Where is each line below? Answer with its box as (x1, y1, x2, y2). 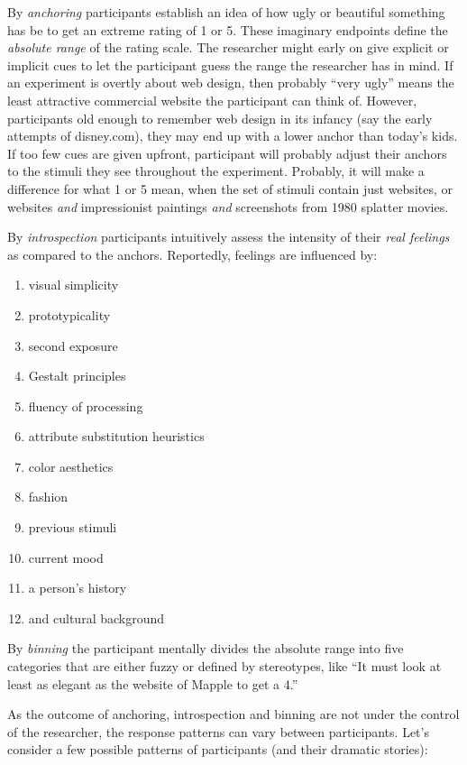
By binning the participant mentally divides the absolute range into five (7, 639, 404, 658)
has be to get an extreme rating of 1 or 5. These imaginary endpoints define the (7, 20, 448, 39)
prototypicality (28, 305, 111, 324)
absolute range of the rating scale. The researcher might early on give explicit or (7, 38, 449, 57)
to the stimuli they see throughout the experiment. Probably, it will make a (7, 161, 425, 180)
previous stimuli (28, 518, 117, 537)
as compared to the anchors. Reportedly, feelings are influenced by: (7, 244, 378, 263)
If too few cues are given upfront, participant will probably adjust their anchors (7, 143, 447, 162)
